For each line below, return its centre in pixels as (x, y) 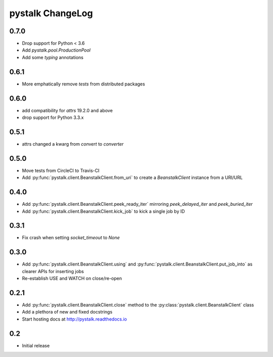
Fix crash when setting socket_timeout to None (71, 238)
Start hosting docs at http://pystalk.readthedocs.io (75, 319)
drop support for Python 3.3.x (53, 118)
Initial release (36, 345)
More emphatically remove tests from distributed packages (83, 84)
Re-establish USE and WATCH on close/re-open (72, 279)
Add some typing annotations (53, 57)
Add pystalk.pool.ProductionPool (56, 50)
